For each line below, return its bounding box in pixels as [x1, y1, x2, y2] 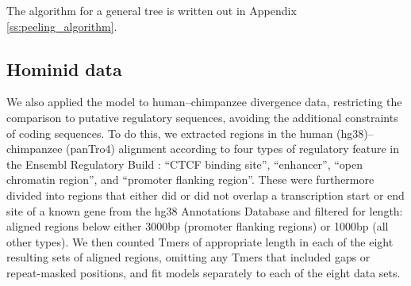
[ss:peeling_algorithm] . [6, 17, 117, 34]
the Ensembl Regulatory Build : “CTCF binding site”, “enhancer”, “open [6, 155, 363, 172]
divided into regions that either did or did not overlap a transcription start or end [6, 186, 405, 203]
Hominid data [6, 56, 122, 81]
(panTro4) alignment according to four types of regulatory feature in [66, 140, 400, 157]
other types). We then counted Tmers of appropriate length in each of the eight [6, 233, 394, 250]
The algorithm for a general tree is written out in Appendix [6, 2, 297, 18]
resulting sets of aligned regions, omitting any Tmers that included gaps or [6, 249, 371, 265]
